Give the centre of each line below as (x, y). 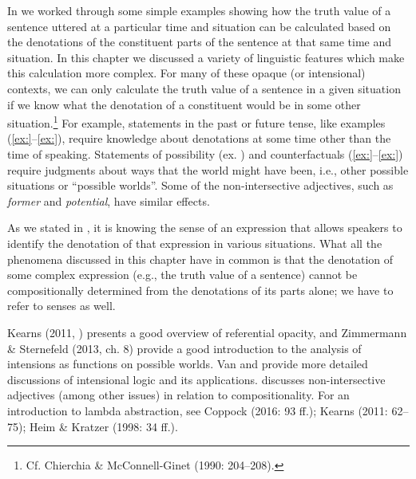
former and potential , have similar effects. (109, 200)
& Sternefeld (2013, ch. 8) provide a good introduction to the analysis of (184, 348)
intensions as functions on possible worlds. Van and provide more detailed (188, 364)
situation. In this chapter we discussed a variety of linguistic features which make (206, 57)
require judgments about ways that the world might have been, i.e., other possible (208, 169)
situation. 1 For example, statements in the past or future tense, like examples (196, 122)
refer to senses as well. (61, 306)
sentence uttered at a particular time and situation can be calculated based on (199, 26)
